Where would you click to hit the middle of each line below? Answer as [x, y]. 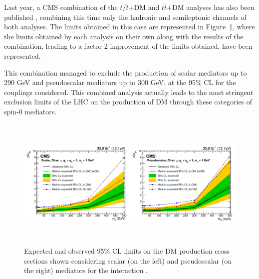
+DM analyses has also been [211, 7]
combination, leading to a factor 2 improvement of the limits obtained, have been [128, 46]
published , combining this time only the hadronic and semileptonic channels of [125, 17]
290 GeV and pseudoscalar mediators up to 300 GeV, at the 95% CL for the [120, 82]
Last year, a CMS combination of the [61, 7]
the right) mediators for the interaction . [86, 270]
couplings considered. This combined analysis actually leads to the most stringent [129, 92]
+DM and [144, 7]
